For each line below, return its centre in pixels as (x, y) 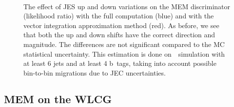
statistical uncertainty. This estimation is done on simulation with (124, 53)
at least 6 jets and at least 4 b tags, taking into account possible (120, 63)
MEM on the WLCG (58, 99)
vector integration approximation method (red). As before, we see (121, 25)
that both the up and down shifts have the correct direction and (119, 35)
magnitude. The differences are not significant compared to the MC (124, 44)
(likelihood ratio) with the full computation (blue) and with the (119, 16)
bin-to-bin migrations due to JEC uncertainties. (95, 72)
